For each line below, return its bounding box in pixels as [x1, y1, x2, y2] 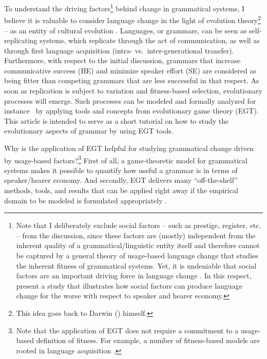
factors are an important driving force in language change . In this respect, [16, 270, 252, 281]
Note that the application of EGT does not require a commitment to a [16, 325, 239, 335]
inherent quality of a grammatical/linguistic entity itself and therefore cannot [16, 240, 260, 251]
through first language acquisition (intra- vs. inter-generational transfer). [4, 45, 234, 55]
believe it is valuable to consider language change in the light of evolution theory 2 [4, 13, 261, 25]
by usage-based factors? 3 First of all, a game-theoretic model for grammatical [4, 153, 247, 165]
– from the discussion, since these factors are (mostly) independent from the [16, 230, 256, 240]
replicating [4, 35, 37, 46]
